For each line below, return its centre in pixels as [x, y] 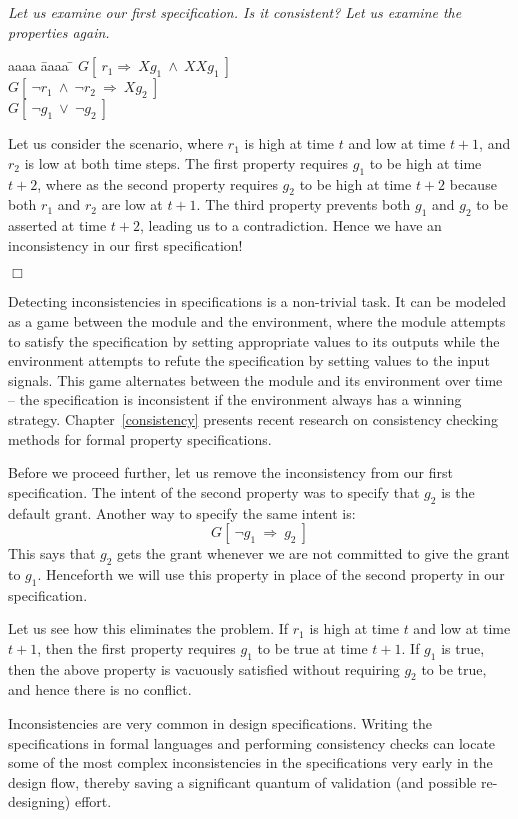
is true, [463, 647]
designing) [39, 801]
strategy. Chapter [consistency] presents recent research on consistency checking [253, 418]
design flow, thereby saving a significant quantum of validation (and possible [242, 781]
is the [458, 491]
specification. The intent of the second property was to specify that [214, 491]
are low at [132, 204]
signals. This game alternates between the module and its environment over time [255, 379]
